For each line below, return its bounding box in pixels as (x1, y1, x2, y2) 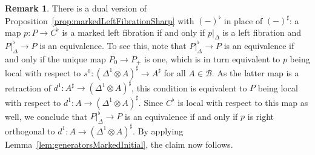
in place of (224, 14, 263, 27)
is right (247, 110, 274, 122)
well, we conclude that (5, 110, 88, 122)
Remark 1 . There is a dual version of (5, 2, 147, 14)
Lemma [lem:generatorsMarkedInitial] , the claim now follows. (5, 137, 233, 150)
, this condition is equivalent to (131, 81, 247, 94)
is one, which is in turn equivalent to (144, 52, 280, 65)
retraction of (5, 81, 51, 94)
